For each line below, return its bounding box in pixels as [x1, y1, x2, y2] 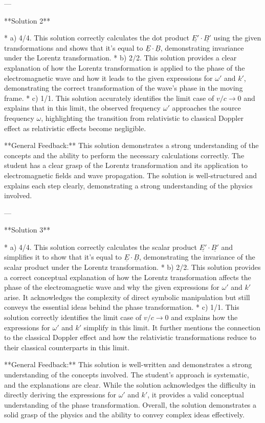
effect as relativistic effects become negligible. [4, 122, 146, 133]
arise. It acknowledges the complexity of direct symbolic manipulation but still [4, 291, 250, 302]
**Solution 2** [4, 15, 51, 26]
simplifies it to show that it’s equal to [4, 251, 122, 262]
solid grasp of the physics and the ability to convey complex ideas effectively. [4, 409, 245, 420]
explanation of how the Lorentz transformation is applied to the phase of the [4, 62, 245, 73]
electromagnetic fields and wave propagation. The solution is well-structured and [4, 170, 257, 180]
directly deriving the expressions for [4, 389, 116, 400]
